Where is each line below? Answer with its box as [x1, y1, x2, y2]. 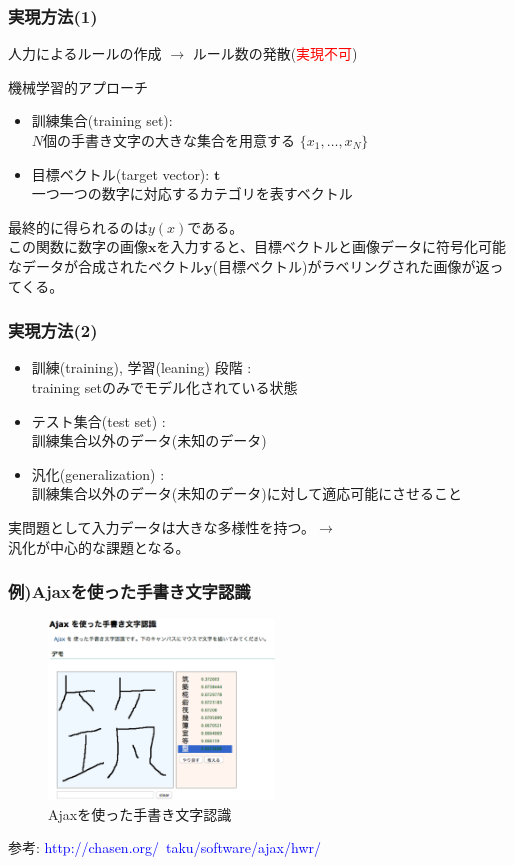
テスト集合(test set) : [31, 410, 166, 431]
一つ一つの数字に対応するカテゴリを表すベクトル [31, 183, 353, 204]
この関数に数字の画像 [8, 236, 148, 257]
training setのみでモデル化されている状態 [31, 376, 298, 397]
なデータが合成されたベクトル [8, 255, 204, 276]
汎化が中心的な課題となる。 [8, 536, 190, 557]
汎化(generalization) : [31, 463, 165, 484]
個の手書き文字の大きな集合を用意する [43, 130, 296, 150]
